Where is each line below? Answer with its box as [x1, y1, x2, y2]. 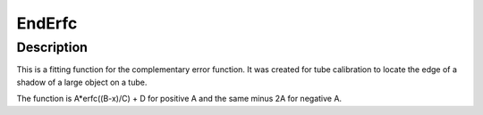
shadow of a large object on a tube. [16, 77, 148, 87]
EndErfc [16, 13, 78, 33]
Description [16, 39, 89, 55]
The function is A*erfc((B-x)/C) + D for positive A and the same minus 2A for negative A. [16, 94, 343, 104]
